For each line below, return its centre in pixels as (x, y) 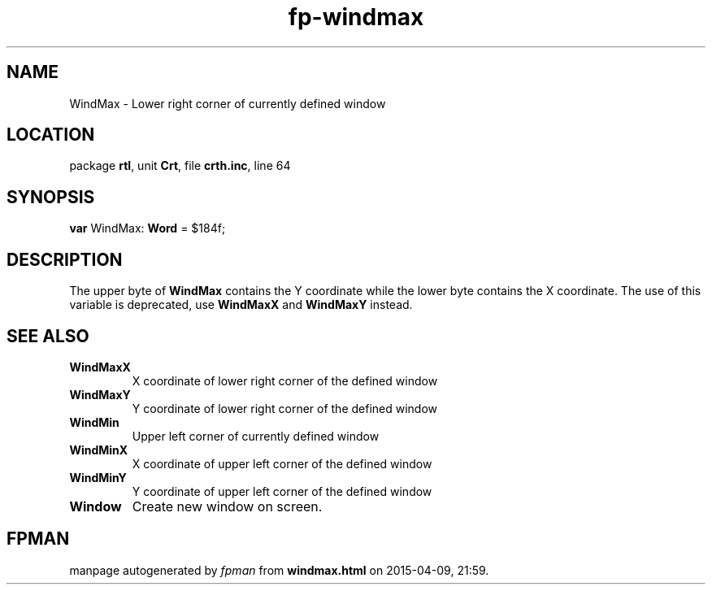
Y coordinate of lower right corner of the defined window (285, 408)
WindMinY (98, 477)
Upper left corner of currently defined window (256, 436)
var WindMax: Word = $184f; (148, 228)
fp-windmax (356, 17)
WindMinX (99, 450)
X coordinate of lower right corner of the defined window (285, 380)
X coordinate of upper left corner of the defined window (282, 463)
